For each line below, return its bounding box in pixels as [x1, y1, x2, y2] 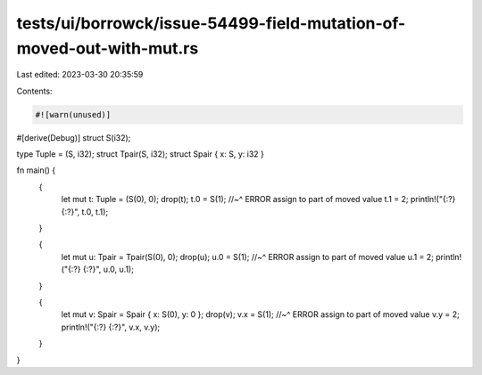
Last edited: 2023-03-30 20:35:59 [16, 69, 144, 80]
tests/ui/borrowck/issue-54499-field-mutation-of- [16, 13, 406, 33]
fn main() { [16, 165, 56, 175]
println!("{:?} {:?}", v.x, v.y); [61, 322, 161, 332]
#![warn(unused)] [35, 110, 112, 119]
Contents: [16, 86, 53, 96]
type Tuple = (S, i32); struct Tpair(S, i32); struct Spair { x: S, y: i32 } [16, 149, 265, 159]
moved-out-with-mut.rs [16, 38, 199, 58]
